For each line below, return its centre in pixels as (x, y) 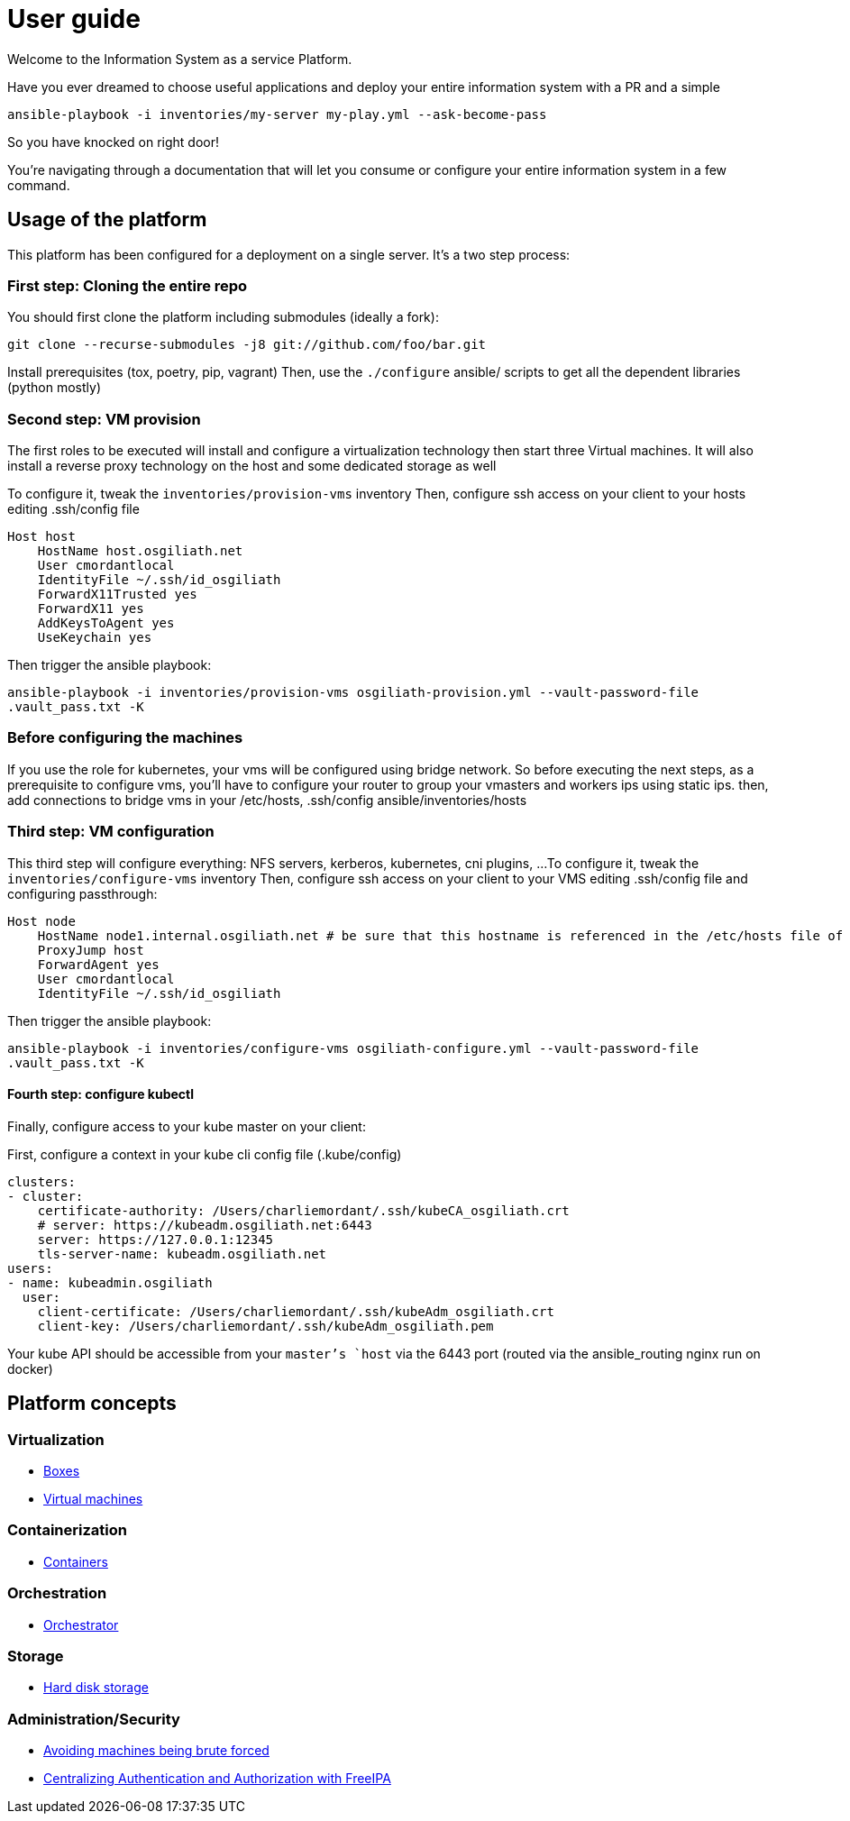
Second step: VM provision (104, 419)
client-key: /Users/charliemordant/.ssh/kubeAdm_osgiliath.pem (265, 1326)
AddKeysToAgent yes (106, 623)
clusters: (41, 1181)
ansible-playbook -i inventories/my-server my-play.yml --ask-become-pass (277, 114)
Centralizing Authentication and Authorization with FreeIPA (217, 1779)
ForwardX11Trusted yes (117, 595)
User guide (74, 19)
